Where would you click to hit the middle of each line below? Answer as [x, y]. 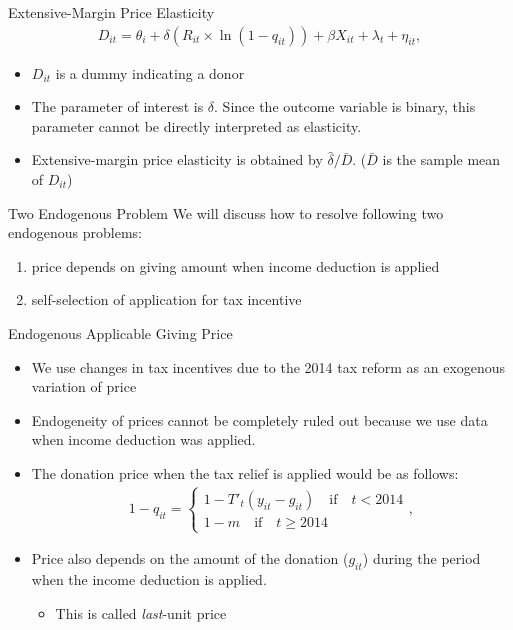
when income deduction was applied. [143, 439]
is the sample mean [441, 159]
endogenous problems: [75, 232]
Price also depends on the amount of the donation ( [190, 558]
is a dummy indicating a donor [150, 72]
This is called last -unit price [141, 612]
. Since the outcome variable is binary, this [345, 106]
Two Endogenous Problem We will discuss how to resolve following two [226, 212]
